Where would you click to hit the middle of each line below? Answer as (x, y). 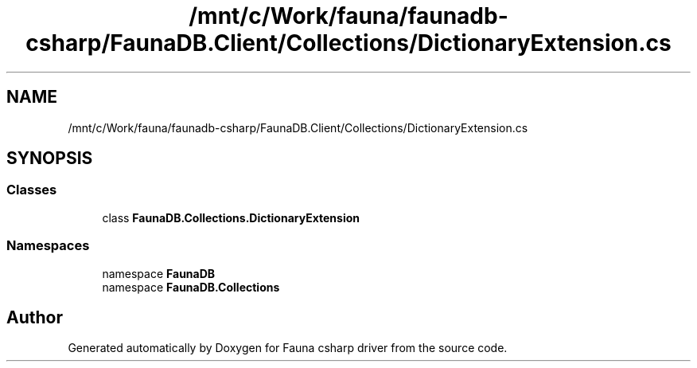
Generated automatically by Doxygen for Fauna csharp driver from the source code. (288, 348)
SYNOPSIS (50, 159)
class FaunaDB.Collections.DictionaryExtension (231, 217)
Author (35, 317)
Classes (32, 190)
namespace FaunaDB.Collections (191, 287)
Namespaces (48, 246)
